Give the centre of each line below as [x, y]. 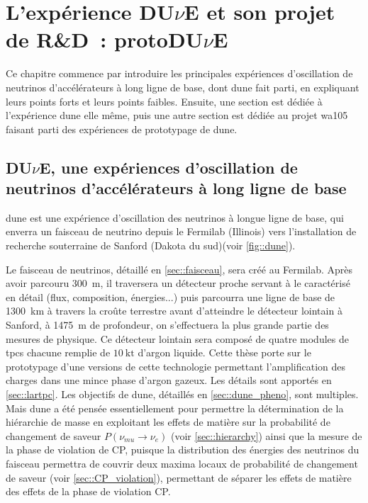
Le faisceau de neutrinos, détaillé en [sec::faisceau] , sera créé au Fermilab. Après [179, 269]
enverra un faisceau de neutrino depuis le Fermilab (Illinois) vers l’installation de [181, 231]
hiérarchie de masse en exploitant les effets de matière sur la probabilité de [168, 422]
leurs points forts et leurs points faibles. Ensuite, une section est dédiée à [164, 101]
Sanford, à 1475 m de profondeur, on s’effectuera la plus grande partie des [167, 325]
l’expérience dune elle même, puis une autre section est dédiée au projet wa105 [177, 115]
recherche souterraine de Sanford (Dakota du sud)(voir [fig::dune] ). [151, 245]
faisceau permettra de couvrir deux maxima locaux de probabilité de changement [182, 463]
